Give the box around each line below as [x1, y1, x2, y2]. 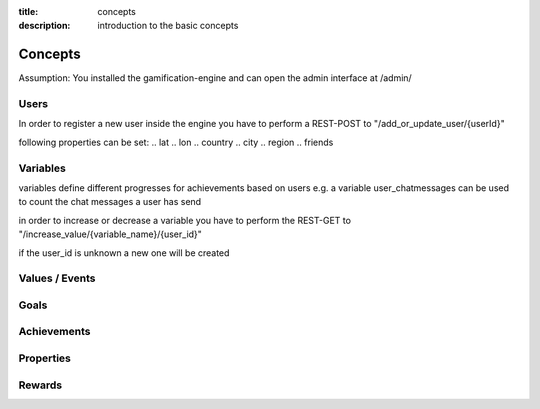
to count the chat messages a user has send [18, 196, 202, 208]
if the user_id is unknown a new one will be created [18, 246, 230, 259]
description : [18, 20, 71, 32]
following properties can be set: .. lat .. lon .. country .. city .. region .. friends [18, 136, 334, 148]
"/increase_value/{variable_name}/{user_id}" [18, 228, 202, 240]
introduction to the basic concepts [97, 20, 239, 32]
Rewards [18, 378, 63, 392]
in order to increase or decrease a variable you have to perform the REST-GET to [18, 214, 352, 226]
